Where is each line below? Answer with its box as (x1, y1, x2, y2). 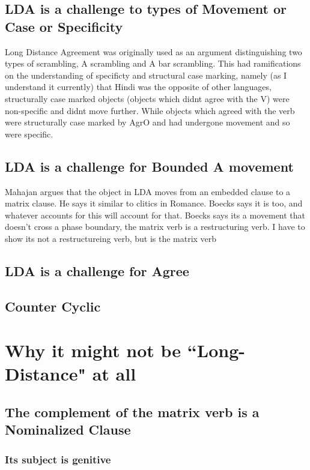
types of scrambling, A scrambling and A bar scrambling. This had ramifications (5, 57, 301, 70)
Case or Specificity (5, 17, 123, 35)
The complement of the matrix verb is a (5, 403, 260, 421)
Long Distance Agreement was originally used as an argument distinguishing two (5, 45, 302, 58)
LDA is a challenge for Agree (5, 261, 189, 280)
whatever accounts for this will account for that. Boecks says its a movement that (5, 208, 306, 221)
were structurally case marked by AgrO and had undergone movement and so (5, 116, 290, 128)
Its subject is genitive (5, 451, 111, 466)
